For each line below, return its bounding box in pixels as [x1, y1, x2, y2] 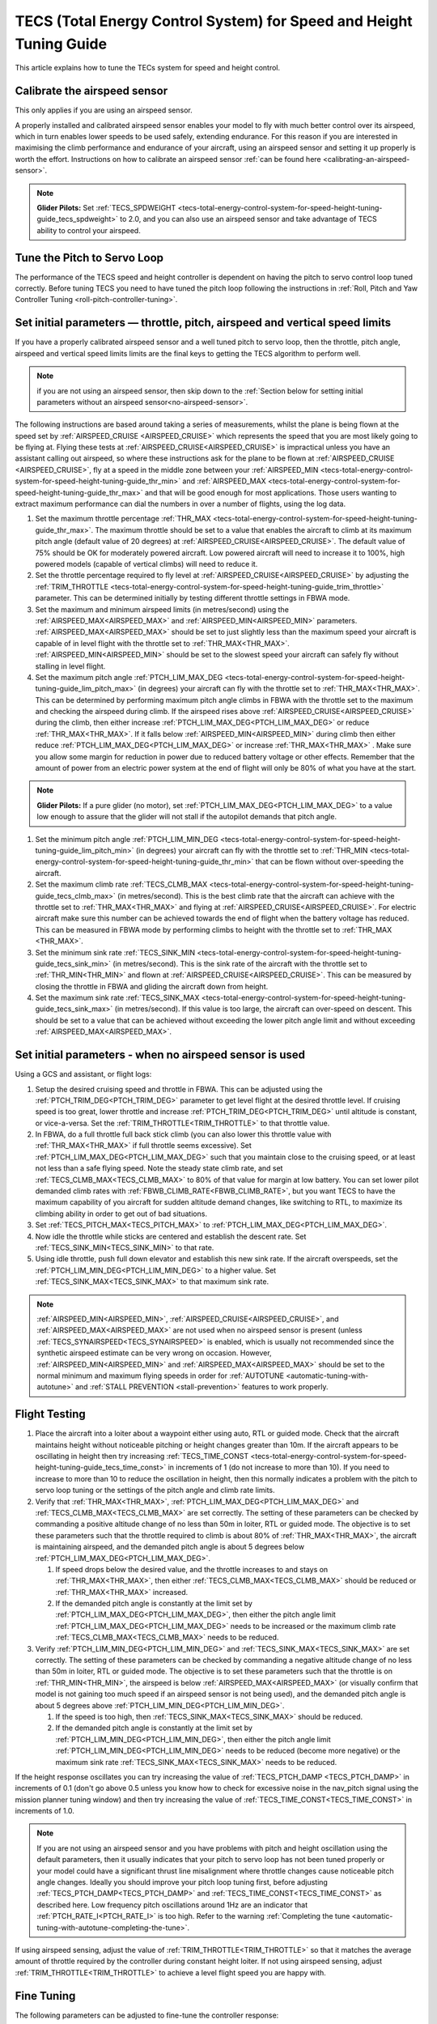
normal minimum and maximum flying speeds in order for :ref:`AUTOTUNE [36, 1371, 285, 1380]
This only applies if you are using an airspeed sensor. [15, 105, 193, 115]
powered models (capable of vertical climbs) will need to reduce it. [35, 559, 258, 568]
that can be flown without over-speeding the [255, 857, 404, 866]
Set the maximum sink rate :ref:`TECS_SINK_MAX [35, 993, 200, 1003]
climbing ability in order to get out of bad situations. [35, 1209, 208, 1218]
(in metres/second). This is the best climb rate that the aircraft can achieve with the [117, 891, 395, 900]
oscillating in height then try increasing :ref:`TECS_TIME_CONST [35, 1451, 249, 1461]
